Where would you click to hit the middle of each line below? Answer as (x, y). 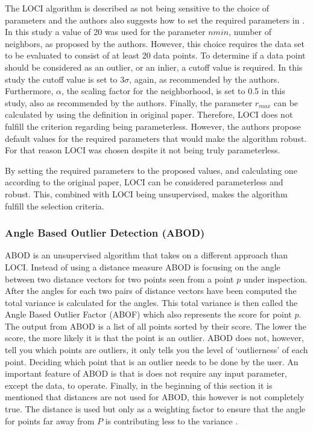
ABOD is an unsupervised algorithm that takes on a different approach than (147, 255)
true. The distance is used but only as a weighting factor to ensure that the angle (155, 409)
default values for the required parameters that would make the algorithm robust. (156, 138)
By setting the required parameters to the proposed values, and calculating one (151, 170)
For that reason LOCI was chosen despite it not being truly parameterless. (143, 150)
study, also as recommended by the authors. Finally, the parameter (129, 102)
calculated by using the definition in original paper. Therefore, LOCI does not (149, 114)
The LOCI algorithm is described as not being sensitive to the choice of (137, 8)
